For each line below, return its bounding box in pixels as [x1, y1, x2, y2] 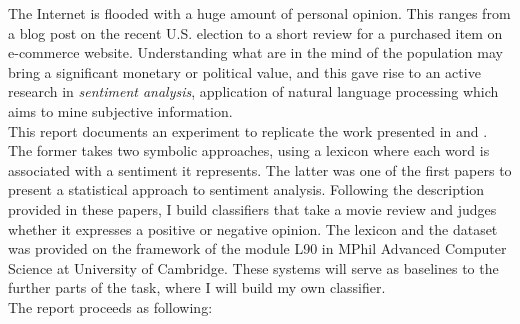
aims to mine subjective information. [8, 100, 233, 121]
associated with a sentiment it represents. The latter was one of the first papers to [8, 159, 512, 180]
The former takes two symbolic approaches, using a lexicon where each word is [8, 140, 490, 161]
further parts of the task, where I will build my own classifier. [8, 277, 386, 298]
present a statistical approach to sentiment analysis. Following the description [8, 179, 485, 200]
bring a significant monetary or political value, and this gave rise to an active [8, 61, 481, 82]
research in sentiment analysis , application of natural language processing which [8, 81, 499, 102]
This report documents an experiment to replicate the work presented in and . [8, 120, 488, 141]
